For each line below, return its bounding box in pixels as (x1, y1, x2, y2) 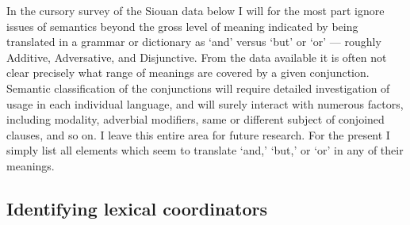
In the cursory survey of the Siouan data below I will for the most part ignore (6, 2, 385, 18)
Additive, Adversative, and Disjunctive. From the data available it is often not (6, 48, 387, 65)
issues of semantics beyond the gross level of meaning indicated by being (6, 17, 358, 34)
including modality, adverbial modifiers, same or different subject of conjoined (6, 111, 385, 128)
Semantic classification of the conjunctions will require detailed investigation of (6, 79, 390, 96)
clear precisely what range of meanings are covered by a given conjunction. (6, 64, 370, 81)
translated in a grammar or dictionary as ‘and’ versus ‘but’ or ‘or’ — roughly (6, 33, 381, 50)
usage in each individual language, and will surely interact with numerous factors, (6, 95, 404, 112)
